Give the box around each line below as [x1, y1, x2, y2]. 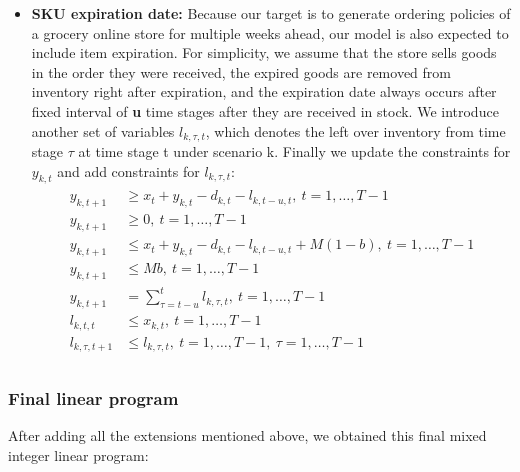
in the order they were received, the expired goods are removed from [31, 61, 451, 82]
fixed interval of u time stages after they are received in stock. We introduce [31, 100, 499, 121]
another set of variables [31, 120, 175, 141]
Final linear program [8, 386, 179, 410]
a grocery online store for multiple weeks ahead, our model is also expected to [31, 22, 509, 43]
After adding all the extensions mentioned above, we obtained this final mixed [8, 425, 487, 446]
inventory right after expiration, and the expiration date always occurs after [31, 81, 497, 102]
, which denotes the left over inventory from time [205, 120, 506, 141]
